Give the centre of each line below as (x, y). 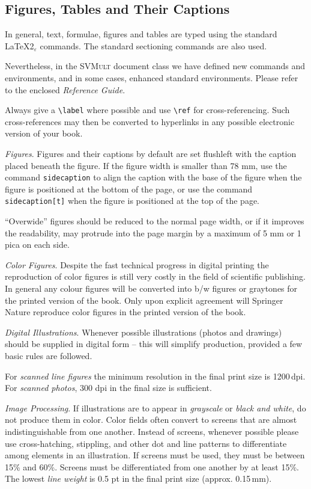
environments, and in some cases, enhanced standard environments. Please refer (152, 77)
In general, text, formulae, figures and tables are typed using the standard (141, 34)
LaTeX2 (20, 45)
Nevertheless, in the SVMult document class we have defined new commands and (155, 66)
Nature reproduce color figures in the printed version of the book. (125, 312)
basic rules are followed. (49, 356)
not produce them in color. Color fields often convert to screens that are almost (151, 420)
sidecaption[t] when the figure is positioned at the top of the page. (132, 201)
